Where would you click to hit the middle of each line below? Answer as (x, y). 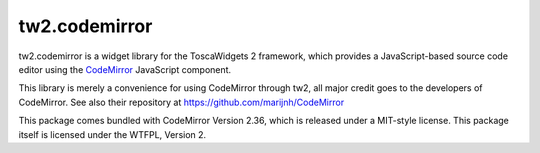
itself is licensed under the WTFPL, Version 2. (112, 134)
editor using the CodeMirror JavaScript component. (125, 69)
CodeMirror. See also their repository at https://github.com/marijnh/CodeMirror (181, 102)
